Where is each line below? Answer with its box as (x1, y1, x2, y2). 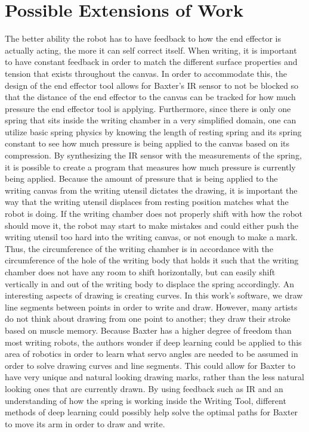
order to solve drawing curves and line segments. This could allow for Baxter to (5, 359, 295, 371)
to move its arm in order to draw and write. (5, 417, 165, 430)
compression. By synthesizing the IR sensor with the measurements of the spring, (5, 149, 302, 161)
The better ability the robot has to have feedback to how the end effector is (5, 32, 282, 45)
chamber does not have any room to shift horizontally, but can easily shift (5, 266, 276, 278)
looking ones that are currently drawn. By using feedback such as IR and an (5, 382, 283, 394)
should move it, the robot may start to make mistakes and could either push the (5, 219, 299, 231)
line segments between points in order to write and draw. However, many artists (5, 300, 298, 313)
